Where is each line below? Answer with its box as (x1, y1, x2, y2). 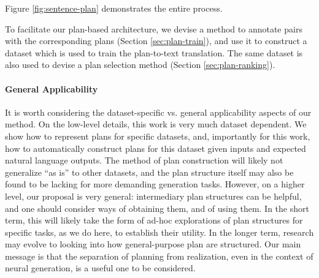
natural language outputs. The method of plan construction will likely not (5, 154, 283, 167)
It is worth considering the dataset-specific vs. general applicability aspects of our (5, 105, 312, 118)
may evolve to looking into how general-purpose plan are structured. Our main (5, 238, 301, 250)
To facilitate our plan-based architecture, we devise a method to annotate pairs (5, 22, 302, 35)
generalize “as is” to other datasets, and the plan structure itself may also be (5, 165, 294, 178)
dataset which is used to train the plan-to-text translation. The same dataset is (5, 46, 303, 59)
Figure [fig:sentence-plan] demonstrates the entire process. (5, 2, 223, 14)
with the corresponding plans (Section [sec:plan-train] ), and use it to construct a (5, 34, 307, 47)
